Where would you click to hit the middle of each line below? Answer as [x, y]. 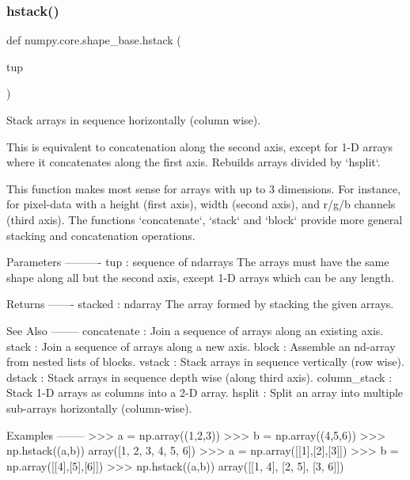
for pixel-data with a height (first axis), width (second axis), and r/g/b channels [201, 204]
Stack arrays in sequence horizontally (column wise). [134, 120]
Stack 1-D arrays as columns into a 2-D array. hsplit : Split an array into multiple [205, 392]
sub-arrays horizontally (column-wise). [99, 408]
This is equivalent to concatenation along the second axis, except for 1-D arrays [199, 146]
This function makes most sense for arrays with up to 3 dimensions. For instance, [204, 188]
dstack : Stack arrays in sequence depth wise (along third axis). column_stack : [199, 377]
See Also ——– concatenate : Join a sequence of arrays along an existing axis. [195, 330]
